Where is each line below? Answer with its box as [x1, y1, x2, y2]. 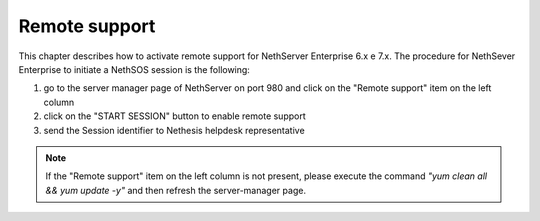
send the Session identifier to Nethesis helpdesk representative [43, 124, 305, 136]
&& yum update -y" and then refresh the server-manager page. [45, 184, 307, 196]
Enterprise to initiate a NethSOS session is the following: [18, 63, 250, 75]
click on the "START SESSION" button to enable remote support [43, 110, 307, 122]
